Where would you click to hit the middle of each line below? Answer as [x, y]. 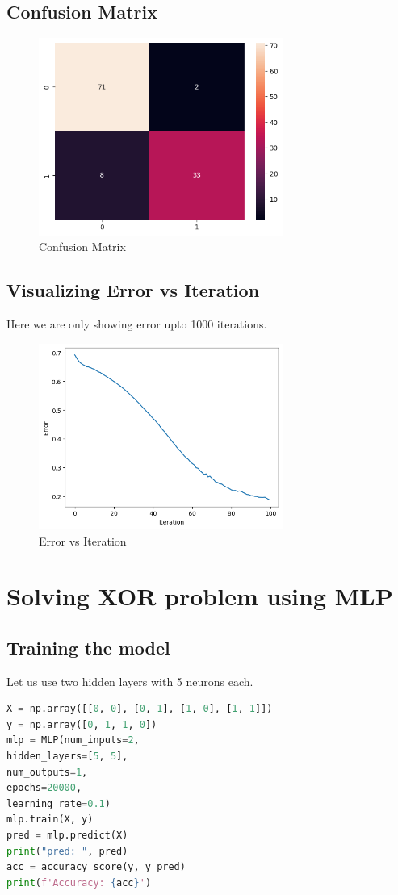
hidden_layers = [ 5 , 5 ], [67, 757]
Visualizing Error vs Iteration [133, 290]
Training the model [88, 647]
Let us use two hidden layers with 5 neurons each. [130, 681]
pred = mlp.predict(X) [67, 836]
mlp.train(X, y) [50, 820]
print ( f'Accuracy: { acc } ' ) [79, 882]
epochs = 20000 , [44, 788]
